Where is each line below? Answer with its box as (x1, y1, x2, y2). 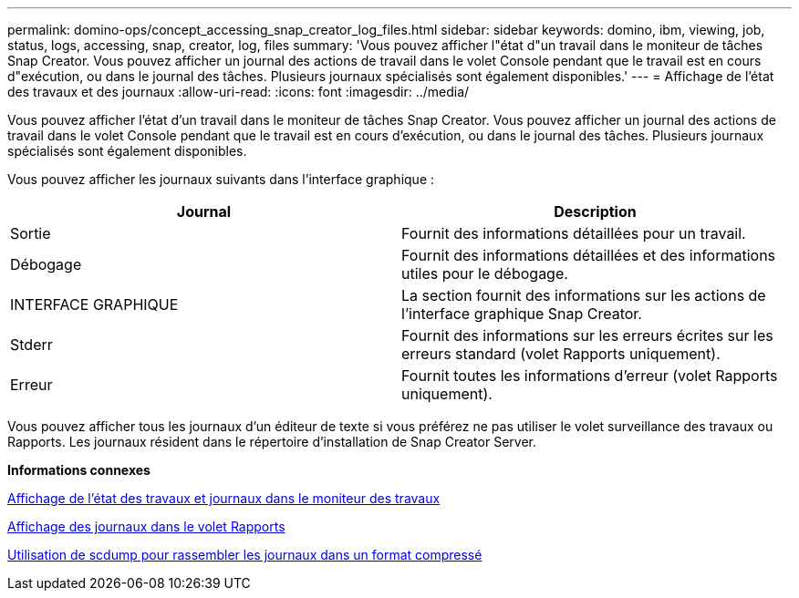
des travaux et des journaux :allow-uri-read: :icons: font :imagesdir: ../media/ (7, 84, 470, 99)
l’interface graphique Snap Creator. (401, 304, 642, 323)
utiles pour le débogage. (401, 264, 568, 283)
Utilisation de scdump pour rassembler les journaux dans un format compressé (7, 547, 483, 562)
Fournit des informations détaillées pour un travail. (401, 224, 746, 242)
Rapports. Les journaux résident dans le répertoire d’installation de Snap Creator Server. (7, 434, 536, 449)
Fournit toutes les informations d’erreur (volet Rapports (401, 366, 778, 385)
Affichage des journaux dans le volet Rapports (7, 519, 285, 534)
